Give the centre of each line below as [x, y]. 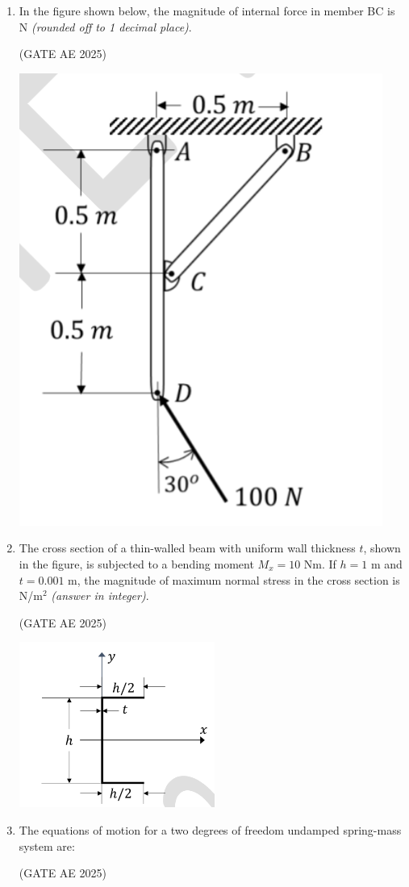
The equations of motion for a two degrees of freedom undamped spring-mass [210, 829]
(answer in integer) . [100, 595]
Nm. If [320, 563]
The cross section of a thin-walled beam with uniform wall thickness [187, 548]
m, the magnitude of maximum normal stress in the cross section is [234, 579]
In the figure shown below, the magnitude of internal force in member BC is [207, 10]
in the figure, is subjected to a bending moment [136, 563]
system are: [47, 845]
